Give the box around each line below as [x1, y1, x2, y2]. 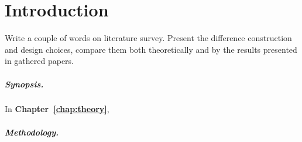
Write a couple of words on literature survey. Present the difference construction [5, 32, 292, 44]
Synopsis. [5, 77, 44, 90]
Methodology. [5, 126, 59, 138]
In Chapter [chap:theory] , [5, 103, 109, 115]
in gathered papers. [5, 55, 74, 67]
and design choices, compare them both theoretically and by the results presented [5, 43, 297, 55]
